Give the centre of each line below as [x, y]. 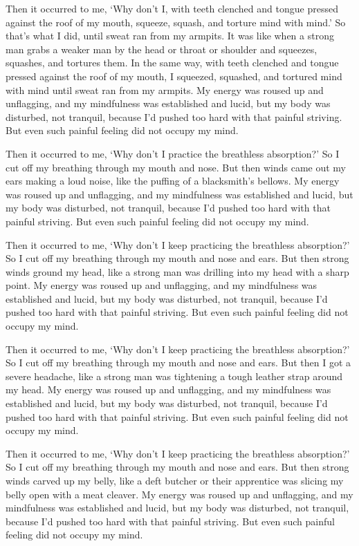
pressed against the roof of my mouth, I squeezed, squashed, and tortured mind [174, 76]
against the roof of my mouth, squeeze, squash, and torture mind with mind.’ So [176, 22]
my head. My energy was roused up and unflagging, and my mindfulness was [168, 389]
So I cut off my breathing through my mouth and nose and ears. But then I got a [178, 363]
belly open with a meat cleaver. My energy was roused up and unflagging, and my [179, 494]
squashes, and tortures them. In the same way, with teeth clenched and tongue [172, 63]
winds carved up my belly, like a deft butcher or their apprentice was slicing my [175, 480]
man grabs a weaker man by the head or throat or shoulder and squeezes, [162, 49]
